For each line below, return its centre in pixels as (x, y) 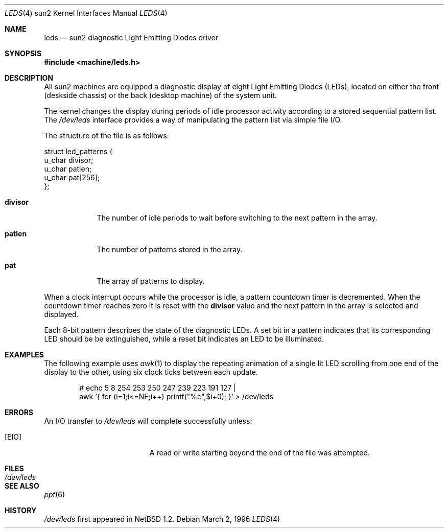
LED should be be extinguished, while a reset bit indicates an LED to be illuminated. (184, 339)
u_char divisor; (69, 160)
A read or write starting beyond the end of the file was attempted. (260, 453)
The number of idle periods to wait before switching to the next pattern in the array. (237, 218)
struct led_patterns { (78, 151)
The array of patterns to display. (151, 281)
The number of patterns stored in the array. (170, 249)
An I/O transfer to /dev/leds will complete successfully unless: (148, 421)
